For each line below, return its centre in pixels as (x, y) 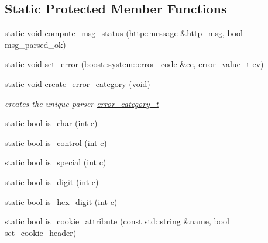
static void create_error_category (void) (78, 83)
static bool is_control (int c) (56, 142)
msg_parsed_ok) (35, 44)
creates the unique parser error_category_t (82, 103)
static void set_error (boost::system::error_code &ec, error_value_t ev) (134, 64)
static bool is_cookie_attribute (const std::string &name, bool (117, 221)
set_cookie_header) (41, 232)
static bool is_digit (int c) (52, 181)
